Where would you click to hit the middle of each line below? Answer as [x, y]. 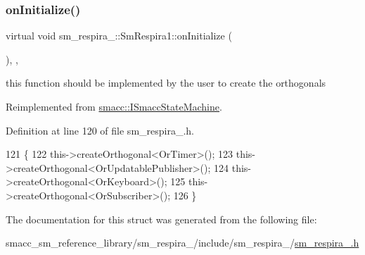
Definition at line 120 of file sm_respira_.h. [100, 130]
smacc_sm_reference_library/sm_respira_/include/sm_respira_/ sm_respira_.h [182, 243]
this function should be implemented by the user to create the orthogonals [166, 83]
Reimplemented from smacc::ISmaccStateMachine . [114, 106]
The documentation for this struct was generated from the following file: [161, 219]
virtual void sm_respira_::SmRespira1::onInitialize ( [119, 36]
